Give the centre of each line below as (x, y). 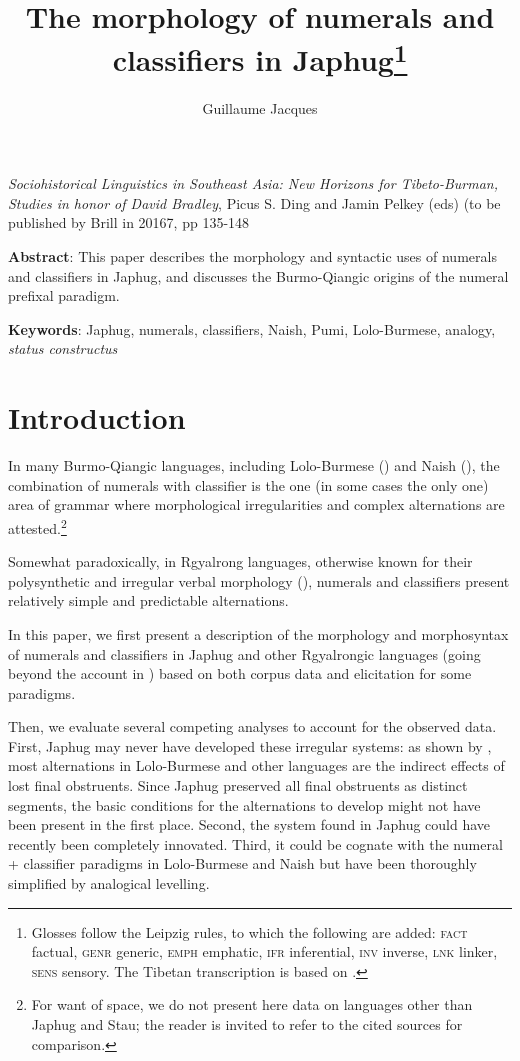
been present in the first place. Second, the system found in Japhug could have (249, 824)
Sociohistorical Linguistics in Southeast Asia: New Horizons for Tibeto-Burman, (253, 183)
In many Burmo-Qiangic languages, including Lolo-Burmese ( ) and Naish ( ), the (254, 465)
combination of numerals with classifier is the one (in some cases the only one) (248, 484)
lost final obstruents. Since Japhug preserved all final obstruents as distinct (238, 785)
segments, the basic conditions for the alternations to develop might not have (244, 804)
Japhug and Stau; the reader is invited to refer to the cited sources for (247, 1024)
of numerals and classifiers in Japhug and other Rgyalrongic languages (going (244, 653)
